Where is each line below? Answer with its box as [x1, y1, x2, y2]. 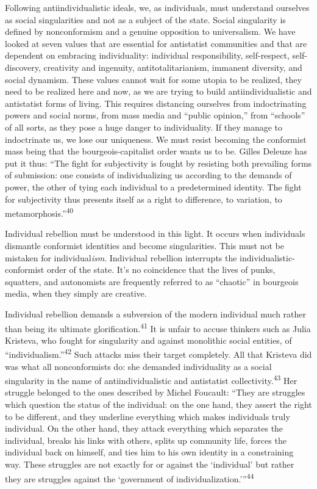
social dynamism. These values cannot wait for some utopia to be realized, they [5, 73, 302, 85]
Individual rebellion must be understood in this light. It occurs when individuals [5, 227, 305, 240]
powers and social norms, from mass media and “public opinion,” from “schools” [5, 109, 305, 121]
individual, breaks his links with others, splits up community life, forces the [5, 433, 287, 446]
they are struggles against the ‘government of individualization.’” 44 [5, 470, 254, 485]
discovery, [5, 60, 41, 73]
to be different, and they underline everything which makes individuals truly [5, 410, 290, 422]
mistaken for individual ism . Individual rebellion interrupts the [5, 251, 237, 264]
